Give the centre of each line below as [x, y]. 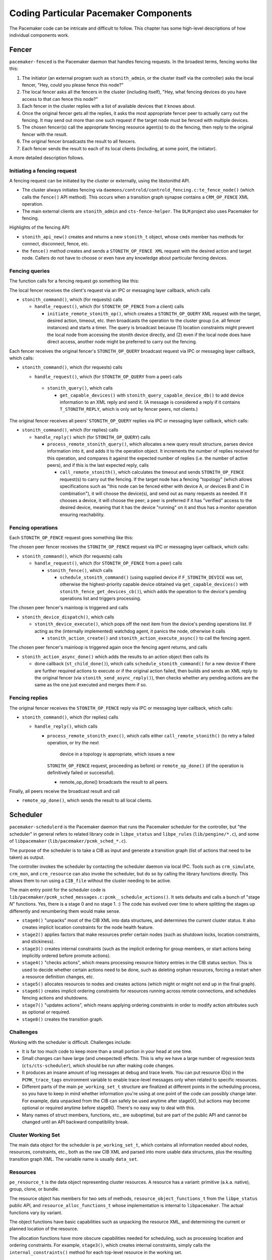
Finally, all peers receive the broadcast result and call [65, 791]
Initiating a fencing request [43, 170]
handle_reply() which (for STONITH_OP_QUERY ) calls [92, 437]
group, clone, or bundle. [34, 1189]
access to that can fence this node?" [60, 99]
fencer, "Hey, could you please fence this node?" [73, 85]
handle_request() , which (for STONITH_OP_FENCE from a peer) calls [108, 563]
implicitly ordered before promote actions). [66, 956]
